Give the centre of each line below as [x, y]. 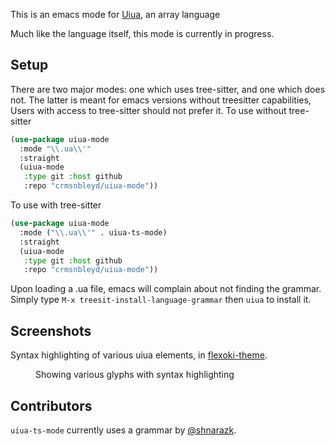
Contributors [51, 405]
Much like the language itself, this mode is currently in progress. [142, 33]
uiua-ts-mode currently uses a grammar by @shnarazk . [123, 430]
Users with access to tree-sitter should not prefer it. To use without [148, 110]
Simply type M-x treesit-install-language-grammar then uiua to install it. [161, 300]
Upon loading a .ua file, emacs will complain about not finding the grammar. [166, 289]
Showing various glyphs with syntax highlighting [135, 375]
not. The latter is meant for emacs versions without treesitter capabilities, [161, 100]
